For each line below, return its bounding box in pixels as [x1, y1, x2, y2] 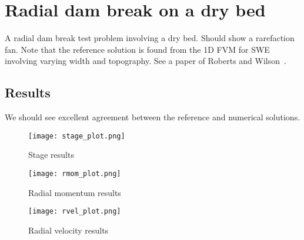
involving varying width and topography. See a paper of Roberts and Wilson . [5, 55, 286, 67]
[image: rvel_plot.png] [28, 207, 121, 216]
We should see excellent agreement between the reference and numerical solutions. [5, 111, 300, 123]
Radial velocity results [28, 224, 109, 236]
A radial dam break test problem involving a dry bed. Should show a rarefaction [5, 32, 295, 44]
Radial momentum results [28, 186, 121, 198]
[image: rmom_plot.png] [28, 169, 121, 178]
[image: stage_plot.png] [28, 131, 125, 140]
